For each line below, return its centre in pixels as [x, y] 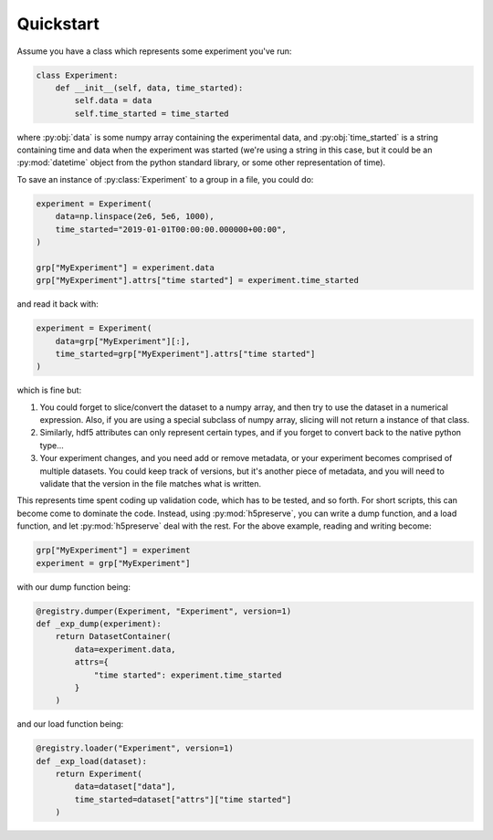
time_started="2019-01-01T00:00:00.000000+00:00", [171, 229]
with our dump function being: [74, 587]
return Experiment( [99, 774]
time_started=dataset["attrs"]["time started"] [183, 799]
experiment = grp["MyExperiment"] [113, 563]
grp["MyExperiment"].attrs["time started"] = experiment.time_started [198, 280]
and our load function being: [70, 724]
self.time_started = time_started [152, 113]
